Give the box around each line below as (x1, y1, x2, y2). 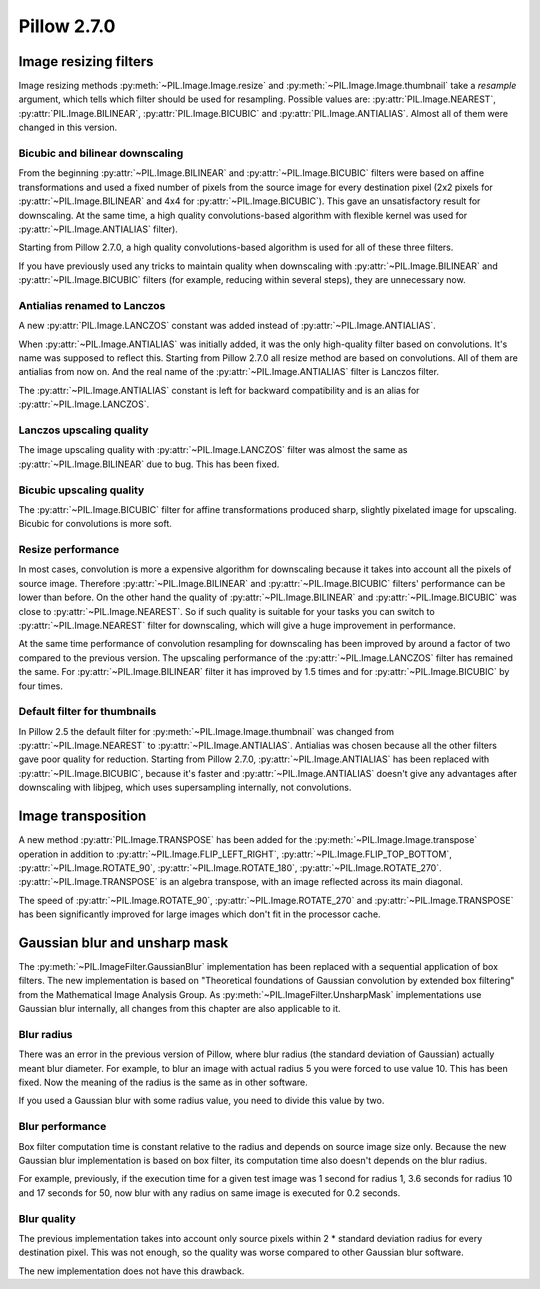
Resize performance (18, 543, 120, 557)
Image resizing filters (18, 53, 154, 70)
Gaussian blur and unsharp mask (18, 934, 229, 951)
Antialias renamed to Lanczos (18, 298, 166, 312)
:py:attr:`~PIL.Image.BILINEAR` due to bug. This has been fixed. (18, 458, 280, 470)
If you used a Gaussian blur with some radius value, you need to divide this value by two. (18, 1095, 385, 1107)
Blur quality (18, 1211, 77, 1225)
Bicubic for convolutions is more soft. (18, 518, 172, 530)
